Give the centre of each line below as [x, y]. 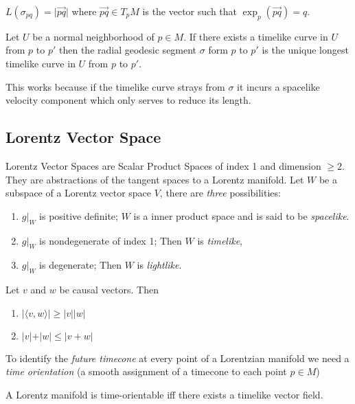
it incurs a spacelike [278, 86]
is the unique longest [305, 50]
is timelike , [220, 240]
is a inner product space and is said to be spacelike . [241, 215]
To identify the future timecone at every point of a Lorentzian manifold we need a [177, 358]
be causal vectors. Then [109, 290]
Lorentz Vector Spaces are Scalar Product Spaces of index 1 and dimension [163, 165]
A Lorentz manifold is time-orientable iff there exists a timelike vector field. [164, 394]
